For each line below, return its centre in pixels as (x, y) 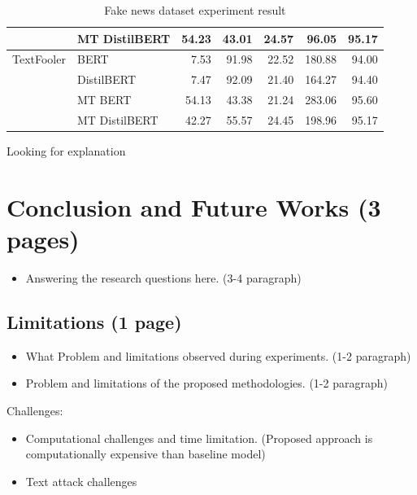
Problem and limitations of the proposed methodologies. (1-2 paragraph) (206, 383)
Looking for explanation (66, 151)
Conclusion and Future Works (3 (194, 206)
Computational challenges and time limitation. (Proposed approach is (199, 438)
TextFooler (39, 59)
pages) (43, 239)
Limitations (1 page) (94, 321)
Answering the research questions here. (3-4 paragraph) (163, 277)
